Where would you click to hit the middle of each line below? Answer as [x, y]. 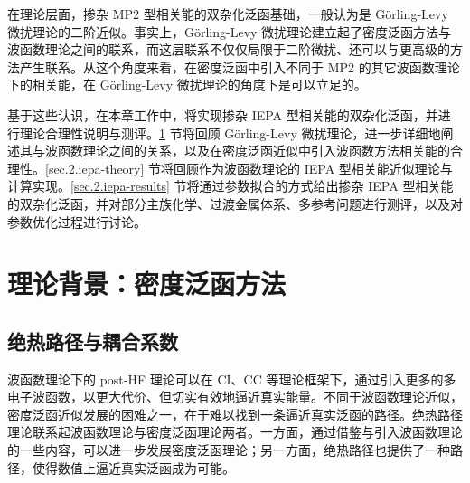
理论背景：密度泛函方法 [147, 284]
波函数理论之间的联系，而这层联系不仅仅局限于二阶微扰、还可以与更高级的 [229, 49]
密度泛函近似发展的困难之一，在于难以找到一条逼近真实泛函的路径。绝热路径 [235, 414]
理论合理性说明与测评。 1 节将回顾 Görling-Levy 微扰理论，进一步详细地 [230, 133]
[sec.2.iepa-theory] [95, 168]
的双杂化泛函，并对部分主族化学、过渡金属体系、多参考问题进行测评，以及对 [235, 203]
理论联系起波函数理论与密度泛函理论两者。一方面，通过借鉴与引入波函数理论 [235, 432]
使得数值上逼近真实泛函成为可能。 [133, 467]
